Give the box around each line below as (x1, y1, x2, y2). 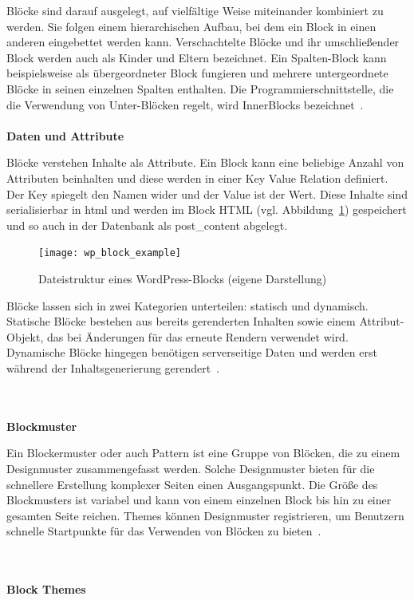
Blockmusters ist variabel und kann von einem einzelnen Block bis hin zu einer (6, 491, 392, 508)
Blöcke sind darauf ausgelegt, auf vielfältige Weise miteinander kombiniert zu (6, 2, 384, 18)
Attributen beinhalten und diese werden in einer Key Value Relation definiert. (6, 169, 388, 186)
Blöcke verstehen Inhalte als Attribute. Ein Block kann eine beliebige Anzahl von (6, 154, 404, 171)
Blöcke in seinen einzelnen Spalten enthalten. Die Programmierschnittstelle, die (6, 80, 394, 97)
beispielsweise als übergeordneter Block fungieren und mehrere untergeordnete (6, 65, 388, 81)
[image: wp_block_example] (38, 247, 181, 259)
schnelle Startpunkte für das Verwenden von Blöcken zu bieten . (6, 523, 321, 539)
